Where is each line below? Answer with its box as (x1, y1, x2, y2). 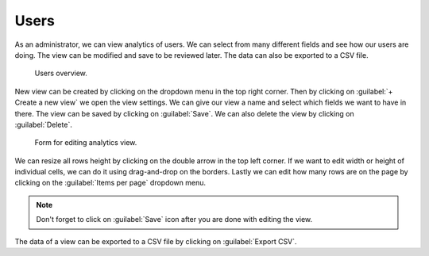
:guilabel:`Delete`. (14, 120, 73, 129)
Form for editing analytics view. (34, 138, 137, 147)
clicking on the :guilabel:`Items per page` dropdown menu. (14, 178, 207, 188)
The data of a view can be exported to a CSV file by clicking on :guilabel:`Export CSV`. (14, 236, 297, 246)
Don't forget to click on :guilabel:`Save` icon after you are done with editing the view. (36, 215, 313, 224)
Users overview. (34, 68, 87, 78)
